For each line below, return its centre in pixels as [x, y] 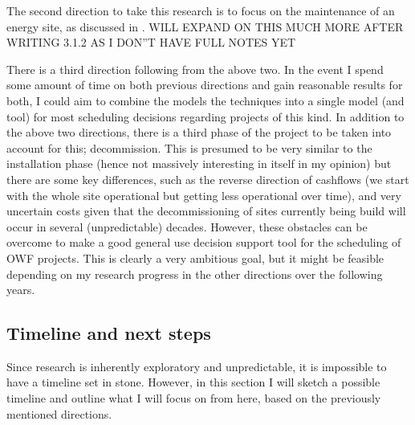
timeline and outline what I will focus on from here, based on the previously [194, 398]
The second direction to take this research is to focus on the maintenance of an [201, 10]
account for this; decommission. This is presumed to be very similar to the [189, 147]
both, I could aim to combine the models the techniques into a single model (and [205, 100]
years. [21, 290]
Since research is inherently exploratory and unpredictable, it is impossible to [197, 366]
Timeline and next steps [109, 333]
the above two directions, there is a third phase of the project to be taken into [199, 132]
